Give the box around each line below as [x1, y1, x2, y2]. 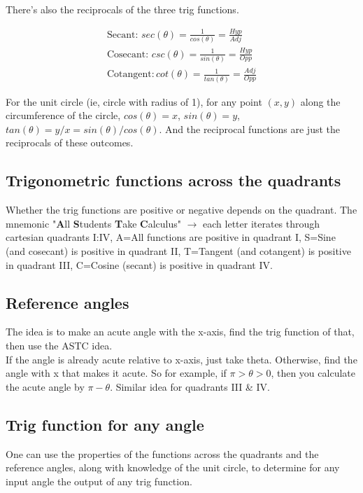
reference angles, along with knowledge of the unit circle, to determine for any [6, 460, 340, 475]
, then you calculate [271, 366, 355, 380]
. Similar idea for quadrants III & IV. [110, 379, 271, 394]
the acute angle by [6, 379, 85, 394]
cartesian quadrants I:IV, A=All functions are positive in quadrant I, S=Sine [6, 230, 336, 244]
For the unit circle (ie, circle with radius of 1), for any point [6, 94, 262, 109]
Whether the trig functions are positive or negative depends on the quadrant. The [6, 202, 357, 217]
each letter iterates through [203, 216, 320, 230]
